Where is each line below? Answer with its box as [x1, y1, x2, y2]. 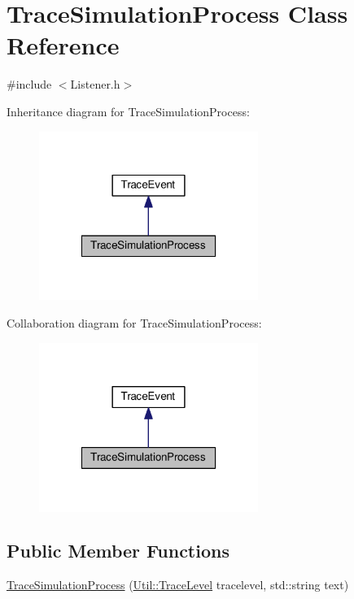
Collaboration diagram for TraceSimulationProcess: [7, 315, 262, 331]
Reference [7, 28, 120, 62]
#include [7, 76, 52, 93]
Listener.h [70, 76, 120, 93]
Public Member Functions [7, 538, 229, 563]
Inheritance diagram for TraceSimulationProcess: [7, 102, 250, 119]
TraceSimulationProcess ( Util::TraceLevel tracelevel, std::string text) [7, 576, 349, 593]
